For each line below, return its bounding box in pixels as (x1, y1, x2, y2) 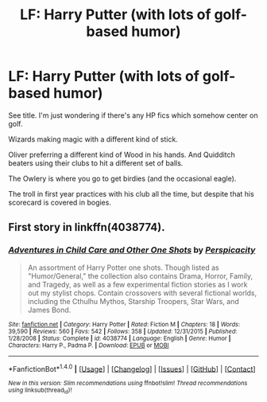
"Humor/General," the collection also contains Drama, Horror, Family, (27, 271, 253, 280)
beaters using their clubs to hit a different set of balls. (8, 158, 184, 168)
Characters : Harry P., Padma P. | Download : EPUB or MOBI (8, 341, 169, 349)
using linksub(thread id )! (8, 386, 72, 396)
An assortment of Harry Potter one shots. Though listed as (27, 263, 220, 272)
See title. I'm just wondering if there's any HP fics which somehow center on (8, 110, 258, 120)
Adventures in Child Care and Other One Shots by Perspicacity (8, 244, 256, 256)
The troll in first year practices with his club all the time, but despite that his (8, 189, 254, 198)
